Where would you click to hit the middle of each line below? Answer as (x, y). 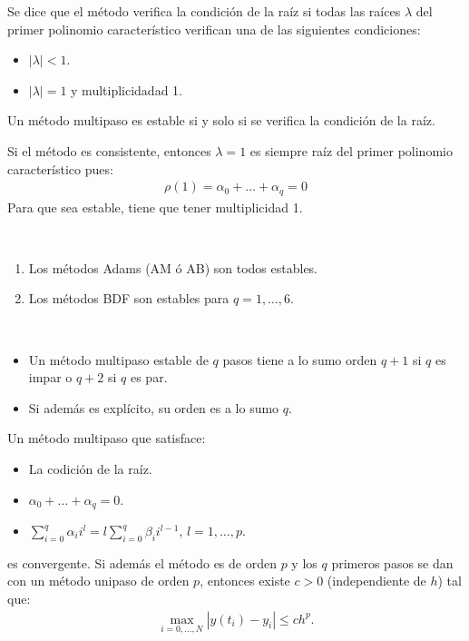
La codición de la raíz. (90, 468)
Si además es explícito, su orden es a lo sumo (154, 407)
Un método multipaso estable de (118, 359)
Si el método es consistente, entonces (109, 150)
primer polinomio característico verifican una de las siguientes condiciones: (214, 29)
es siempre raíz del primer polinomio (351, 150)
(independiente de (376, 581)
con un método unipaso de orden (98, 581)
